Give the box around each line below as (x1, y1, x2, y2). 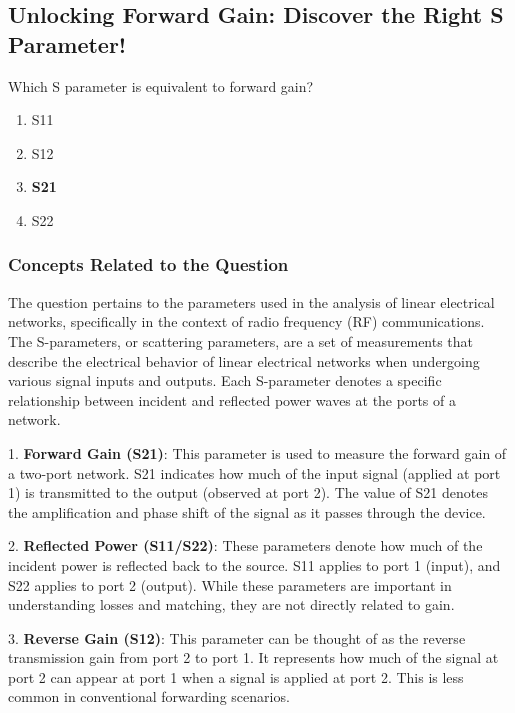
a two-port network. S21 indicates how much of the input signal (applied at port (8, 462, 501, 483)
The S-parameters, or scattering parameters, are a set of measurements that (8, 330, 474, 351)
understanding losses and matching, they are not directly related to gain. (8, 594, 455, 615)
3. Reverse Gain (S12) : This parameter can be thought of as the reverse (8, 627, 466, 648)
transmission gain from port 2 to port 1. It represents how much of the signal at (8, 647, 499, 668)
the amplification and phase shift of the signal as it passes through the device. (8, 501, 486, 522)
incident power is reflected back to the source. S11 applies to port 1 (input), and (8, 554, 501, 575)
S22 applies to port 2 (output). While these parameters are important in (8, 574, 452, 595)
